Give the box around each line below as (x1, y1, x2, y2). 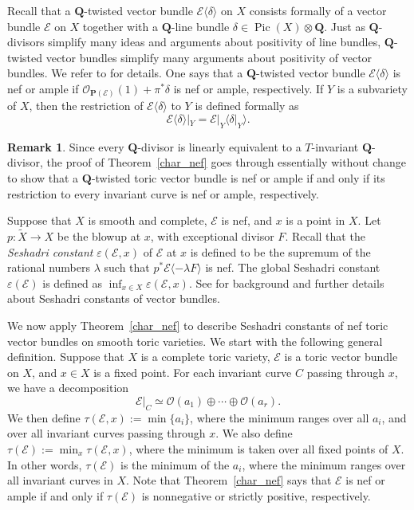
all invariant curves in (7, 472, 113, 488)
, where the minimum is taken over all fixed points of (128, 440, 388, 457)
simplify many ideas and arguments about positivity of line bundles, (48, 33, 381, 50)
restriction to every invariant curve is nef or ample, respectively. (7, 185, 319, 202)
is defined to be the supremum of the (190, 243, 371, 260)
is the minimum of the (120, 456, 230, 473)
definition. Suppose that (7, 348, 124, 365)
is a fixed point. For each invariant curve (93, 363, 292, 380)
